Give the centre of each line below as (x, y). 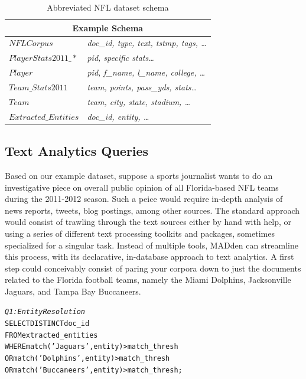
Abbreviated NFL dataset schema (108, 7)
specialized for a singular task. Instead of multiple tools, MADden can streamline (152, 245)
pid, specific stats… (121, 58)
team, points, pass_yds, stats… (142, 86)
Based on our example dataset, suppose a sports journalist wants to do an (139, 175)
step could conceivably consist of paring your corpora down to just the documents (153, 268)
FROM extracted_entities (51, 335)
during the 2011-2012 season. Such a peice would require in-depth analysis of (144, 199)
